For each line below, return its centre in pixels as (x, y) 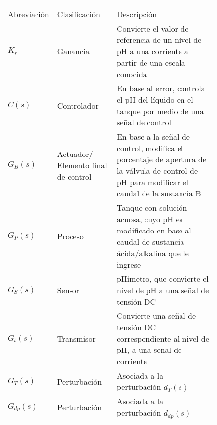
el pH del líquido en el (155, 99)
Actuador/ (75, 154)
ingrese (129, 264)
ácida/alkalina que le (153, 253)
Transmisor (76, 338)
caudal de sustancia (150, 242)
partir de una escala (151, 62)
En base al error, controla (161, 88)
